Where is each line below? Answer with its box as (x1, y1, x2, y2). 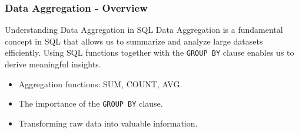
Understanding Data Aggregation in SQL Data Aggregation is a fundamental (5, 23, 283, 36)
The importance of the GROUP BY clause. (18, 97, 163, 110)
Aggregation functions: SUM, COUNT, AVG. (18, 77, 182, 90)
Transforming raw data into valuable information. (18, 117, 198, 129)
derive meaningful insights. (5, 58, 101, 70)
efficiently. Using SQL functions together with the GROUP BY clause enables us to (5, 46, 294, 59)
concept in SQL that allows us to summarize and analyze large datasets (5, 35, 263, 47)
